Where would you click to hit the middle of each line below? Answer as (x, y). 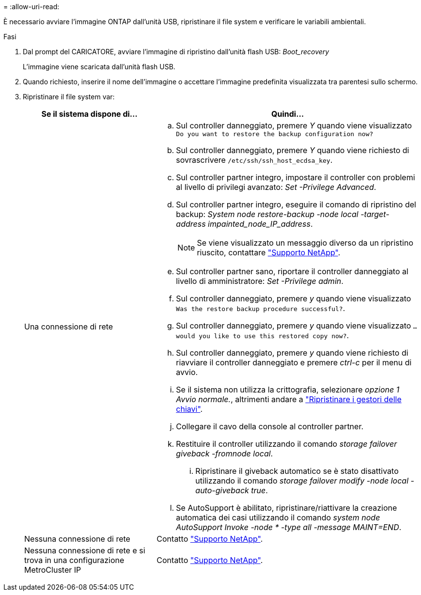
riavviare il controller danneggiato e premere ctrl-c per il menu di (294, 362)
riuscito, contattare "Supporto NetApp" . (269, 252)
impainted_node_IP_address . (260, 224)
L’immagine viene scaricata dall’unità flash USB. (99, 67)
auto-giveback (222, 490)
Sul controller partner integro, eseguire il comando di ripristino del (296, 204)
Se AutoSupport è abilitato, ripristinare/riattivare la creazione (287, 508)
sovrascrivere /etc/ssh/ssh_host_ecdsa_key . (254, 160)
